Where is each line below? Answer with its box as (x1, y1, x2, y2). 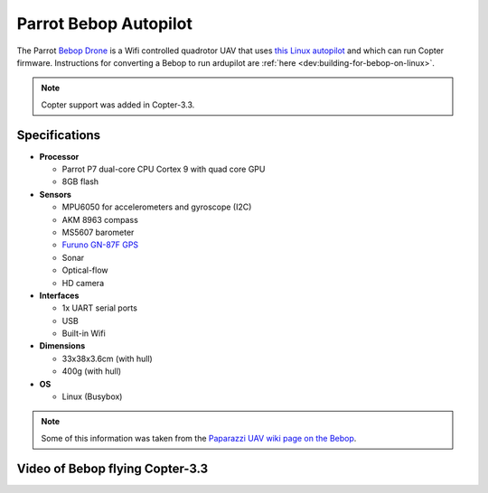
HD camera (61, 277, 104, 288)
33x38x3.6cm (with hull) (61, 353, 153, 364)
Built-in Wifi (61, 328, 106, 339)
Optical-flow (61, 265, 108, 275)
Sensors (39, 189, 72, 200)
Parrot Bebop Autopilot (16, 14, 193, 33)
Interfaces (39, 290, 80, 301)
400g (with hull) (61, 366, 122, 377)
